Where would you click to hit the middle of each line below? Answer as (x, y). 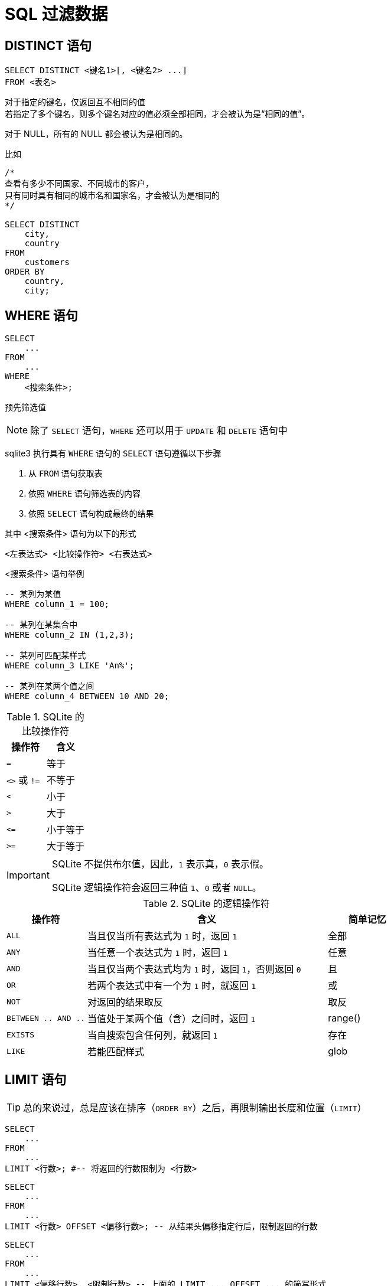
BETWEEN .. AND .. (46, 1018)
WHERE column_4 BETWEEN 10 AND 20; (87, 696)
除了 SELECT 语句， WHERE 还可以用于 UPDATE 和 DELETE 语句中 (159, 431)
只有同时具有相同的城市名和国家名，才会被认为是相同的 (112, 196)
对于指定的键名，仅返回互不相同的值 (75, 102)
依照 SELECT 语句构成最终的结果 (91, 514)
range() (344, 1018)
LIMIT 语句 (36, 1080)
